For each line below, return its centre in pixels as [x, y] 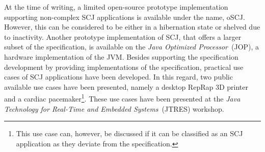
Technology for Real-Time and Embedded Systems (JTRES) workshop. [114, 108]
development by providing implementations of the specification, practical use [124, 67]
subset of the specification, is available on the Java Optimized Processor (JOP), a [132, 47]
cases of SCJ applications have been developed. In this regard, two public [118, 77]
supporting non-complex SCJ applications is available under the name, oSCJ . [125, 17]
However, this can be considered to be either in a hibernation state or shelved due [132, 27]
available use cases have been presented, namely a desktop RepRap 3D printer [126, 86]
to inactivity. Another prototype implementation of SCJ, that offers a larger [123, 36]
